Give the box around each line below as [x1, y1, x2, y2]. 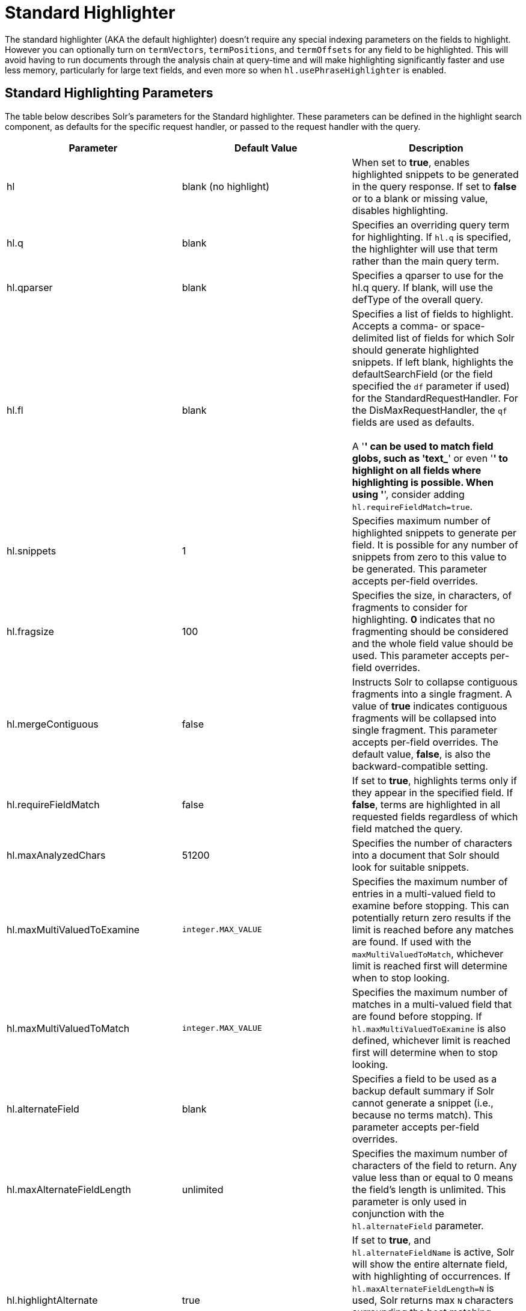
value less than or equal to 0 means [352, 1171, 513, 1184]
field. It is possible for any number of [352, 538, 518, 551]
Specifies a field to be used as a [352, 1072, 497, 1085]
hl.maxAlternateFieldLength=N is [352, 1282, 494, 1294]
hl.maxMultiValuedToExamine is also [352, 1022, 506, 1034]
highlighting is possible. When [352, 476, 494, 488]
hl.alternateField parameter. [352, 1219, 484, 1232]
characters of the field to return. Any [352, 1159, 517, 1171]
